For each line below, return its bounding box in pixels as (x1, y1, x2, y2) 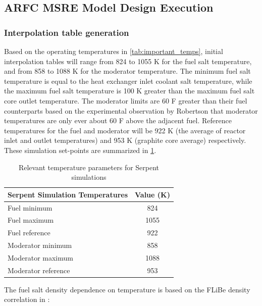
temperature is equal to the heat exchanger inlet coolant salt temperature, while (4, 75, 252, 86)
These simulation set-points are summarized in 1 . (4, 144, 156, 155)
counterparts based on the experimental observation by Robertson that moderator (4, 105, 258, 116)
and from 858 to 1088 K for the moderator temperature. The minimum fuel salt (4, 66, 251, 76)
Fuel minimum (8, 202, 53, 213)
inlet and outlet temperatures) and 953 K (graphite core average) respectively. (4, 135, 246, 145)
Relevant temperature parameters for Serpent (18, 162, 160, 172)
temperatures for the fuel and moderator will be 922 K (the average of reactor (4, 125, 246, 135)
